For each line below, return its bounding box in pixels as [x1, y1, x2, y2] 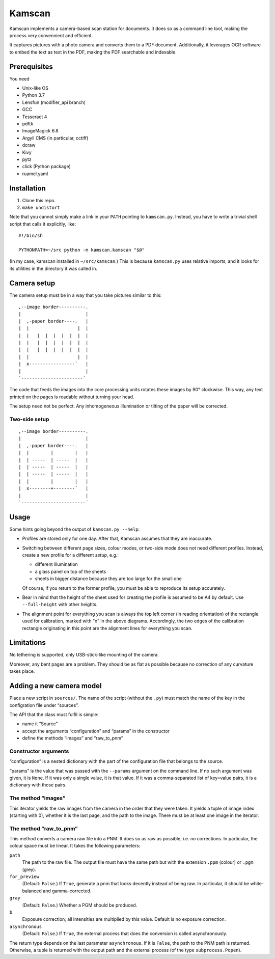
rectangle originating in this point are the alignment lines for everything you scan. [22, 625, 193, 631]
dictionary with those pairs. [9, 782, 67, 788]
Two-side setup [9, 416, 49, 423]
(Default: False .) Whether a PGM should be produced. [22, 902, 137, 908]
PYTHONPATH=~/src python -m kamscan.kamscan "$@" [18, 247, 145, 253]
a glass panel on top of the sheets [35, 568, 106, 574]
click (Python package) [22, 163, 71, 170]
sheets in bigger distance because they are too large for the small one [35, 576, 182, 582]
